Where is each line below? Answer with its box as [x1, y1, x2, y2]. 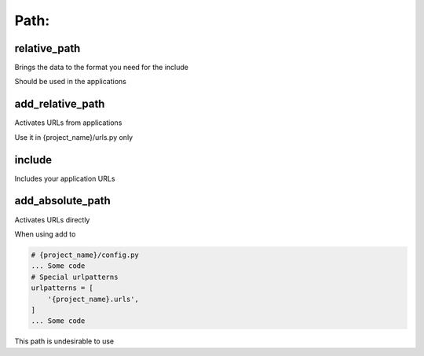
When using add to [14, 229, 76, 239]
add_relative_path [14, 97, 105, 111]
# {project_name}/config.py [31, 250, 139, 259]
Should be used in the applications [14, 77, 127, 86]
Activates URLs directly [14, 215, 90, 224]
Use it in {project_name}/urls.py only [14, 132, 133, 141]
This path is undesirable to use [14, 336, 114, 346]
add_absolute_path [14, 194, 111, 207]
